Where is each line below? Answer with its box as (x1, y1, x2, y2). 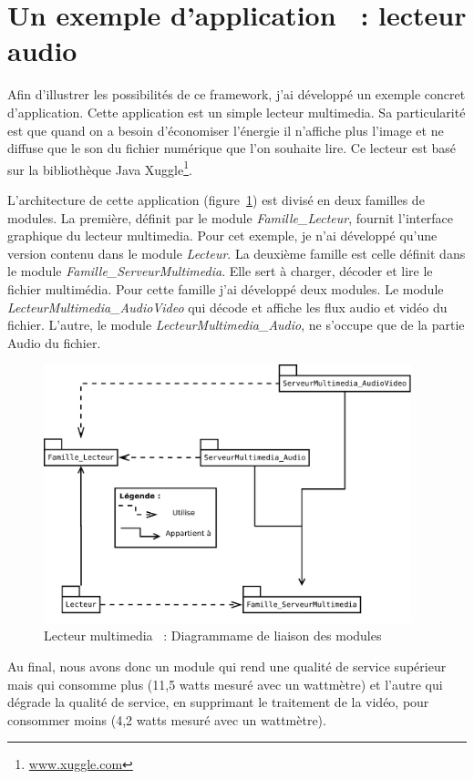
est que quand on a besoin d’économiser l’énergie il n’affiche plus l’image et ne (7, 120, 444, 139)
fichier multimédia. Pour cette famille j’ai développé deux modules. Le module (7, 279, 444, 298)
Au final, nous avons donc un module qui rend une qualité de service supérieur (7, 657, 447, 676)
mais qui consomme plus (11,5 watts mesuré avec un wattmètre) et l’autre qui (7, 674, 443, 693)
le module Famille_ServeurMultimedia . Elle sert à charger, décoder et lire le (7, 261, 433, 281)
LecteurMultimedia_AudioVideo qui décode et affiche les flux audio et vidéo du (7, 297, 448, 316)
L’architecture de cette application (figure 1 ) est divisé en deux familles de (7, 190, 425, 209)
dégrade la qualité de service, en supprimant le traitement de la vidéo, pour (7, 692, 429, 712)
